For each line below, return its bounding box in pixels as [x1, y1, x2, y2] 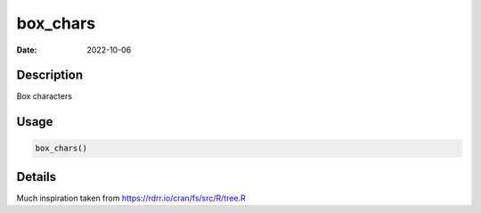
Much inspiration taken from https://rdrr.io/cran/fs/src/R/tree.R [16, 193, 247, 203]
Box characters [16, 91, 73, 102]
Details [16, 169, 57, 184]
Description [16, 68, 84, 83]
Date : [16, 45, 37, 55]
